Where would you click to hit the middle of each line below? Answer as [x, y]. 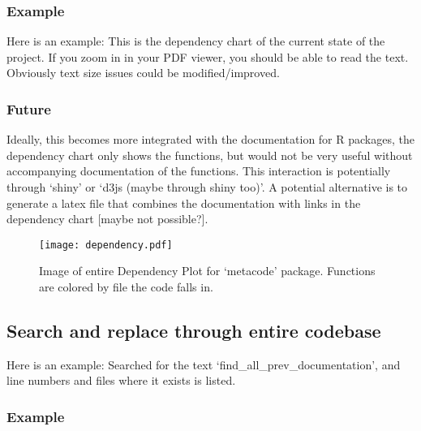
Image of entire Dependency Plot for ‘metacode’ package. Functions [207, 271]
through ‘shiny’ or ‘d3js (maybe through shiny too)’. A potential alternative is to [207, 187]
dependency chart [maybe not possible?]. [107, 219]
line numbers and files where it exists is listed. [121, 380]
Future [29, 108]
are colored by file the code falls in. [126, 287]
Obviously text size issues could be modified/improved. [143, 73]
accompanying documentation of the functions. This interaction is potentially [199, 171]
